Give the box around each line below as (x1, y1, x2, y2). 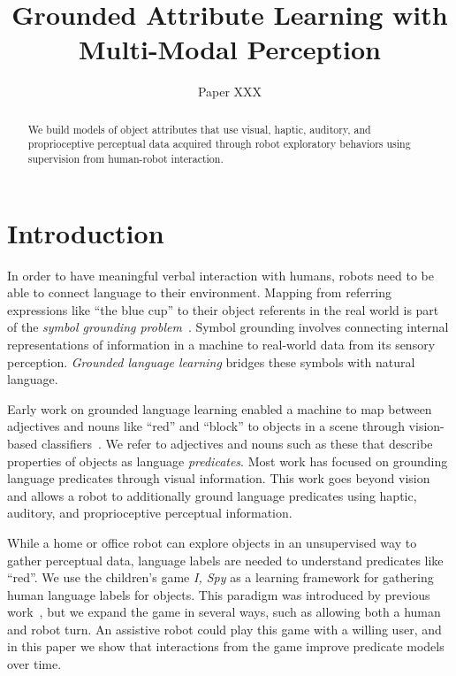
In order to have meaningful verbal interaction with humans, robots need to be (7, 265, 434, 284)
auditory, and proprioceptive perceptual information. (7, 503, 293, 522)
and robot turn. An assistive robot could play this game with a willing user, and (7, 619, 442, 638)
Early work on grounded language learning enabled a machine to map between (7, 399, 432, 418)
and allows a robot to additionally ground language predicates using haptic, (7, 486, 417, 504)
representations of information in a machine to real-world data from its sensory (7, 334, 436, 353)
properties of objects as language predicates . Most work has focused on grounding (7, 451, 448, 470)
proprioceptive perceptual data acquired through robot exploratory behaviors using (27, 136, 411, 151)
